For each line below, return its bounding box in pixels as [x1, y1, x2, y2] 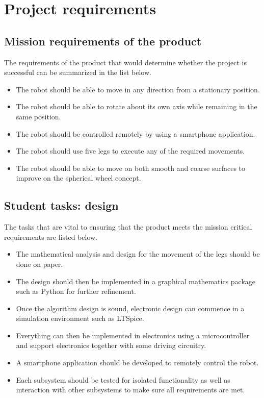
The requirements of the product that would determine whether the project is [4, 57, 247, 67]
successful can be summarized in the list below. [4, 67, 151, 78]
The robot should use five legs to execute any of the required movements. [16, 145, 245, 156]
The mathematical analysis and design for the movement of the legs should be [16, 248, 260, 259]
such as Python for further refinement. [16, 286, 136, 296]
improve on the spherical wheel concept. [16, 172, 141, 183]
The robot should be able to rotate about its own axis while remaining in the [16, 101, 257, 112]
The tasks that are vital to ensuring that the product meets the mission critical [4, 221, 252, 232]
